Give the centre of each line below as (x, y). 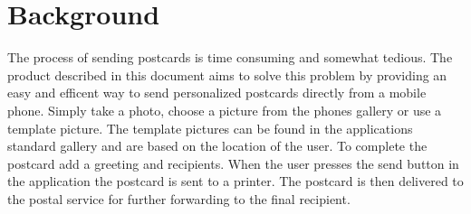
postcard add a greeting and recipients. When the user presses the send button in (233, 163)
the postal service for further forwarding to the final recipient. (179, 198)
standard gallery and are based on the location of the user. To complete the (217, 146)
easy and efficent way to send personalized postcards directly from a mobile (217, 93)
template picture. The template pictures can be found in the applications (210, 128)
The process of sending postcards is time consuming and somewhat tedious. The (230, 57)
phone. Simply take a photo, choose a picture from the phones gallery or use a (225, 110)
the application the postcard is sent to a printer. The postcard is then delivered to (235, 181)
